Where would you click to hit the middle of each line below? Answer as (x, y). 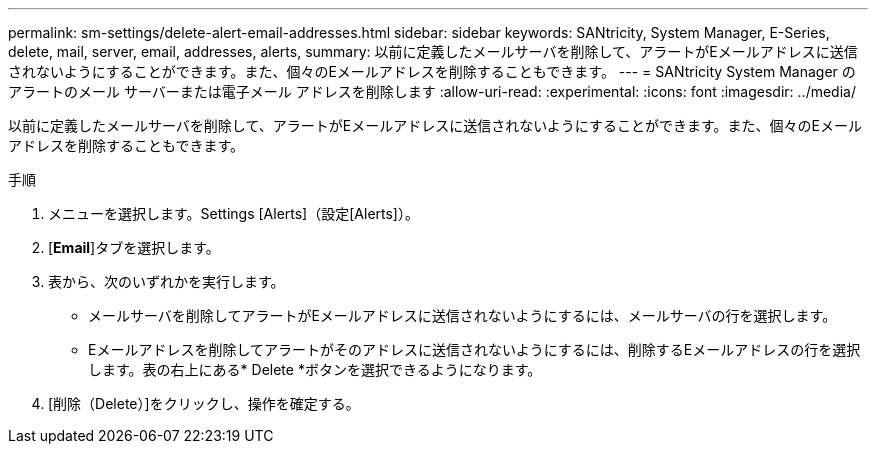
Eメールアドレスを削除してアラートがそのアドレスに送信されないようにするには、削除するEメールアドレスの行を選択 (474, 349)
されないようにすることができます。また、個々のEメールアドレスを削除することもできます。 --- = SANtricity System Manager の (432, 71)
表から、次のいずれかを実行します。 (166, 281)
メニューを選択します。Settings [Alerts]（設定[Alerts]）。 (233, 213)
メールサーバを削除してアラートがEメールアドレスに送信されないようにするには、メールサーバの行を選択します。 (462, 315)
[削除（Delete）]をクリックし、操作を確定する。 (204, 403)
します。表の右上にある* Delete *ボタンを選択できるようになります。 (315, 369)
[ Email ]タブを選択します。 (134, 247)
